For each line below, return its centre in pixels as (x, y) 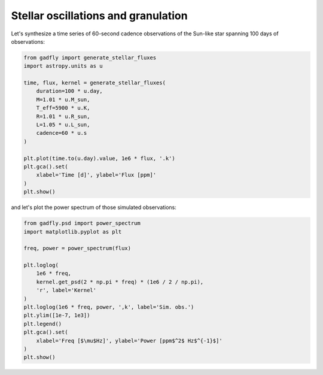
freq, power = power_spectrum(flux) (77, 248)
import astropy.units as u (63, 66)
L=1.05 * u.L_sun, (63, 125)
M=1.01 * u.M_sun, (63, 99)
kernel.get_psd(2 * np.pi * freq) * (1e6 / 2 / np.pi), (120, 282)
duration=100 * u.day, (69, 91)
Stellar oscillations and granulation (99, 16)
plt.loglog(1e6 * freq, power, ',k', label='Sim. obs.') (109, 307)
